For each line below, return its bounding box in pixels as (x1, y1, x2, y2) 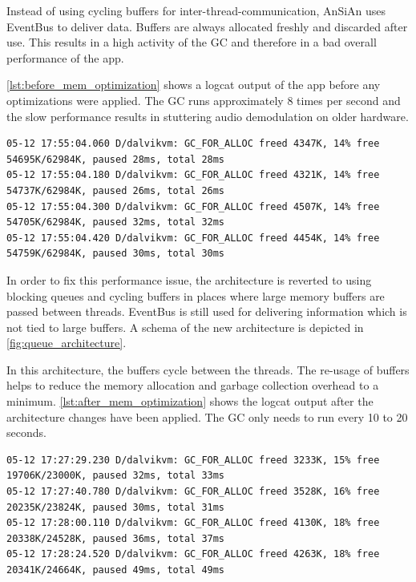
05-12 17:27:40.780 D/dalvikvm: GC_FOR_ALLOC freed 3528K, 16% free (6, 486, 380, 498)
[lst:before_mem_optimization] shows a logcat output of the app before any (6, 76, 381, 93)
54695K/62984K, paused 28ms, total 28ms (6, 153, 225, 165)
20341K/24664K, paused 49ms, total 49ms (6, 564, 225, 576)
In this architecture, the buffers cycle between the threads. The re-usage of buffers (6, 361, 410, 378)
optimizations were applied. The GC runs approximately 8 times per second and (6, 91, 401, 108)
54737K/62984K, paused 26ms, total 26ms (6, 184, 225, 196)
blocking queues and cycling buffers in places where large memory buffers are (6, 287, 385, 304)
